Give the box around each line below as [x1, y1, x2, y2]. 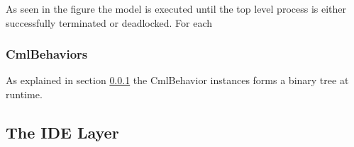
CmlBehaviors [6, 45, 88, 63]
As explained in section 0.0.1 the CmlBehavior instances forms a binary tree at [6, 73, 349, 88]
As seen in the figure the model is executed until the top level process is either [6, 1, 347, 16]
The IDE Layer [6, 121, 119, 143]
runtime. [6, 87, 43, 101]
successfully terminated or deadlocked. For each [6, 15, 213, 30]
